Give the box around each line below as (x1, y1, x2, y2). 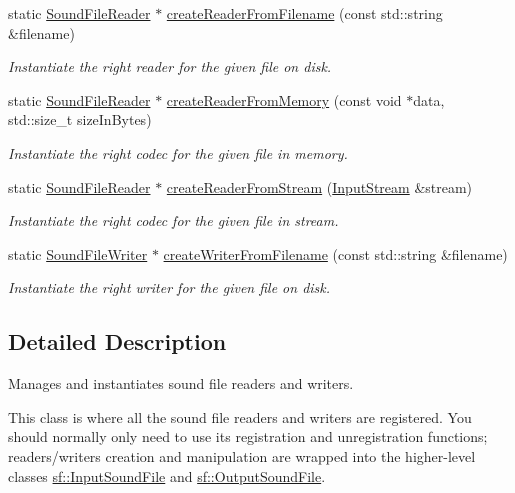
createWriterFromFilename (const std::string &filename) (163, 243, 508, 264)
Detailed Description (8, 326, 227, 357)
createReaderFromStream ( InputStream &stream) (166, 176, 473, 197)
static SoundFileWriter (8, 243, 148, 264)
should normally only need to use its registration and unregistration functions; (8, 426, 488, 447)
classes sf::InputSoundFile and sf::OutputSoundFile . (8, 465, 326, 486)
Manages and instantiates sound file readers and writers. (8, 373, 354, 394)
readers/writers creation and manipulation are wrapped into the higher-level (8, 445, 476, 466)
